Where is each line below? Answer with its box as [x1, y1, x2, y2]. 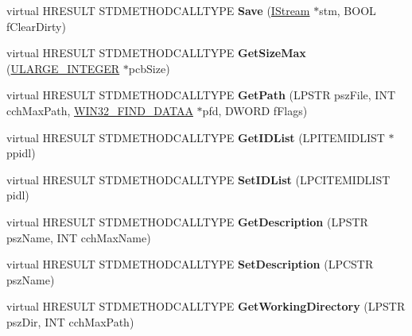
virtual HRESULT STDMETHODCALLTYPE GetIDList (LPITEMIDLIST [6, 129, 385, 145]
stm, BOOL [319, 2, 376, 18]
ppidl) [6, 145, 36, 161]
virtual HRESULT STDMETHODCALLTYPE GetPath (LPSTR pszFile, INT [6, 87, 395, 103]
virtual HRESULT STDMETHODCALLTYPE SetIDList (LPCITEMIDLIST [6, 171, 391, 187]
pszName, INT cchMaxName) [6, 229, 151, 245]
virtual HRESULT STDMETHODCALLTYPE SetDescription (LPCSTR [6, 256, 374, 272]
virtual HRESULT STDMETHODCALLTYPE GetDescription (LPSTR [6, 213, 368, 230]
